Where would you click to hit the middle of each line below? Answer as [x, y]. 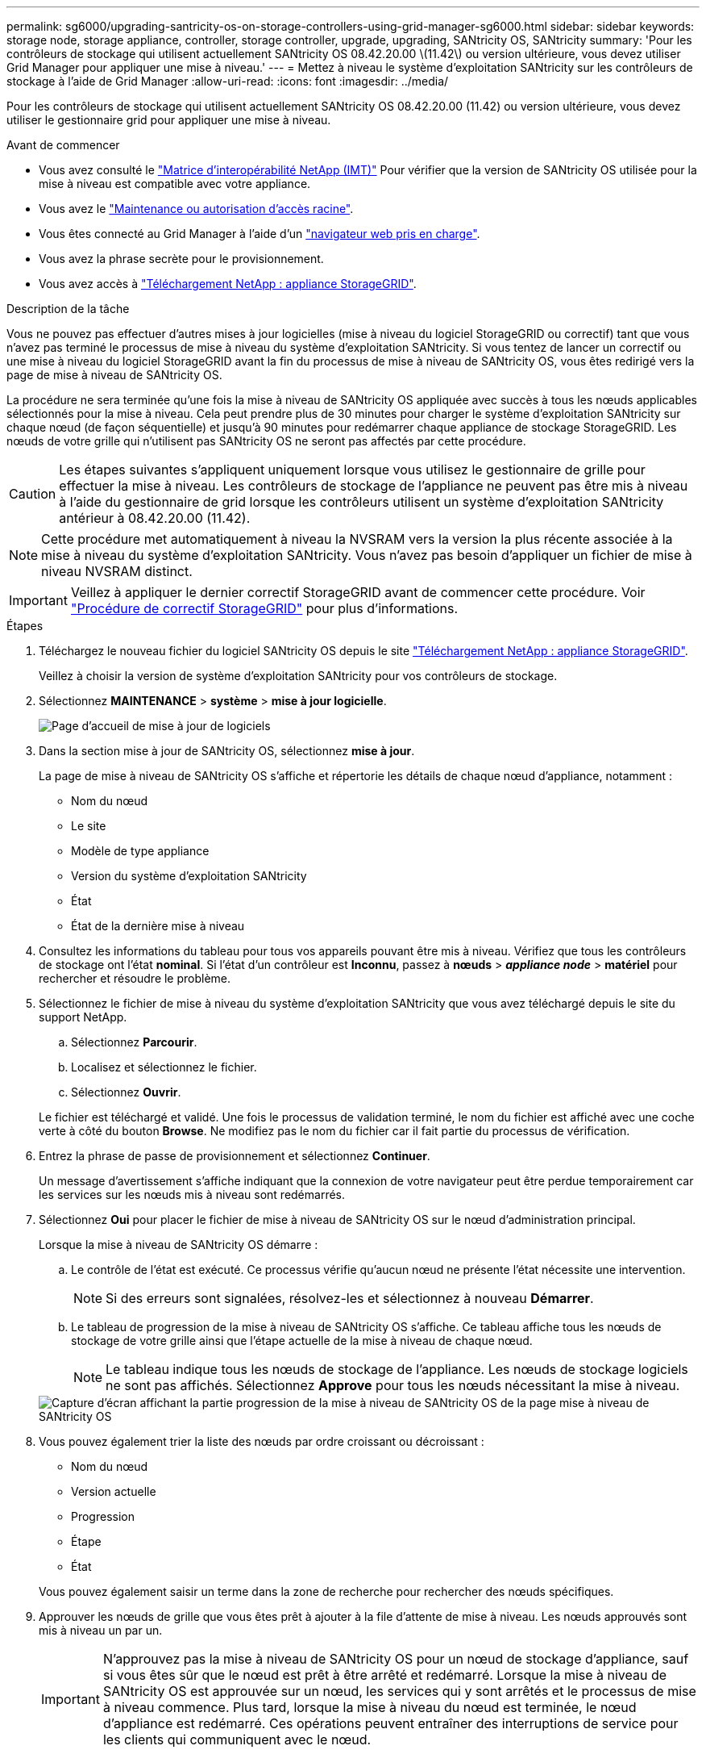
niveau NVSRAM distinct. [117, 571]
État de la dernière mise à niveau [158, 926]
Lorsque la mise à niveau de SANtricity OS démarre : [179, 1245]
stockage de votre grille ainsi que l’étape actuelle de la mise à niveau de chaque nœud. [302, 1341]
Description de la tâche [68, 309]
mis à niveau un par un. [101, 1630]
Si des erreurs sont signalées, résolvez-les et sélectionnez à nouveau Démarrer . [350, 1298]
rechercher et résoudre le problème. [135, 978]
